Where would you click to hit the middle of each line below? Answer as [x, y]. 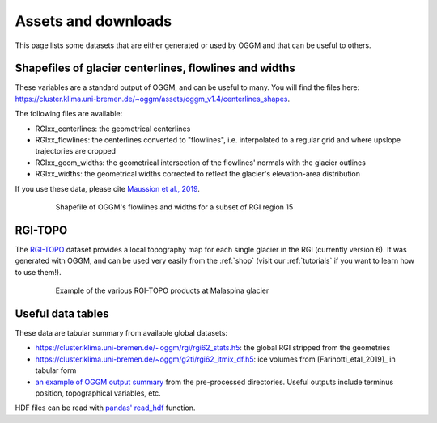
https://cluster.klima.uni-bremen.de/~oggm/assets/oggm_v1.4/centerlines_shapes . [153, 99]
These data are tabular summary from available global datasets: [121, 332]
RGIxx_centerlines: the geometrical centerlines [113, 129]
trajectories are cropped [76, 151]
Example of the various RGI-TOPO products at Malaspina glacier [162, 290]
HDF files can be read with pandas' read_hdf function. [105, 408]
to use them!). [38, 272]
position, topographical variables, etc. [98, 393]
